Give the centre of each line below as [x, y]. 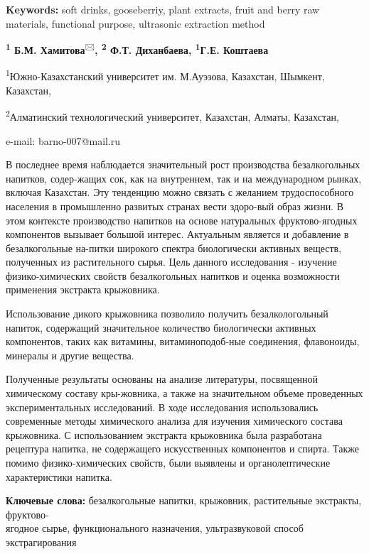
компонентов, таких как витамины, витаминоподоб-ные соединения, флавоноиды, [183, 341]
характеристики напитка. [59, 476]
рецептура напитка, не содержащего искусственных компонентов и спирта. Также [183, 449]
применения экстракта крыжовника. [83, 289]
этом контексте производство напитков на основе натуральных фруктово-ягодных [182, 220]
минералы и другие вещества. [70, 355]
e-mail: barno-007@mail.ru [63, 140]
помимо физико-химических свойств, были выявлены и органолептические [168, 462]
